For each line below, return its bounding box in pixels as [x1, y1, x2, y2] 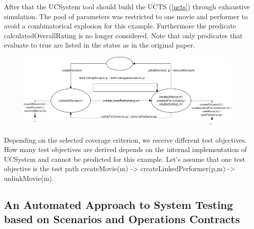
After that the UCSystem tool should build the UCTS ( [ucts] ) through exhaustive [4, 1, 250, 11]
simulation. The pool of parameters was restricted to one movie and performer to [4, 11, 248, 21]
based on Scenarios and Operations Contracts [4, 211, 240, 227]
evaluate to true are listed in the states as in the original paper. [4, 40, 195, 50]
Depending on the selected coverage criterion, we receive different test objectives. [4, 134, 247, 145]
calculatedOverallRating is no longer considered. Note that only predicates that [4, 30, 243, 40]
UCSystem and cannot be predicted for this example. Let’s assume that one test [4, 153, 245, 164]
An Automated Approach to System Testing [4, 197, 233, 212]
